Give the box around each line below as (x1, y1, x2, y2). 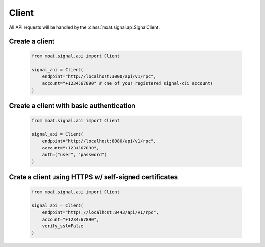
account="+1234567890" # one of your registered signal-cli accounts (42, 81, 213, 86)
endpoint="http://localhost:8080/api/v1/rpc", (42, 138, 157, 144)
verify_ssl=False (42, 223, 84, 229)
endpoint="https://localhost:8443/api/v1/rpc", (42, 210, 159, 215)
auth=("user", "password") (42, 152, 107, 158)
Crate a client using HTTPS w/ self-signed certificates (9, 173, 178, 181)
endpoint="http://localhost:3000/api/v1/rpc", (42, 74, 157, 79)
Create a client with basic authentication (9, 101, 136, 110)
